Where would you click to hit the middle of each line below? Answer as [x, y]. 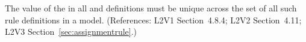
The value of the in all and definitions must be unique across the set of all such [151, 8]
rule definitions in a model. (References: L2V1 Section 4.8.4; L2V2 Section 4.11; [153, 19]
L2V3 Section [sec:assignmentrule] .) [71, 31]
